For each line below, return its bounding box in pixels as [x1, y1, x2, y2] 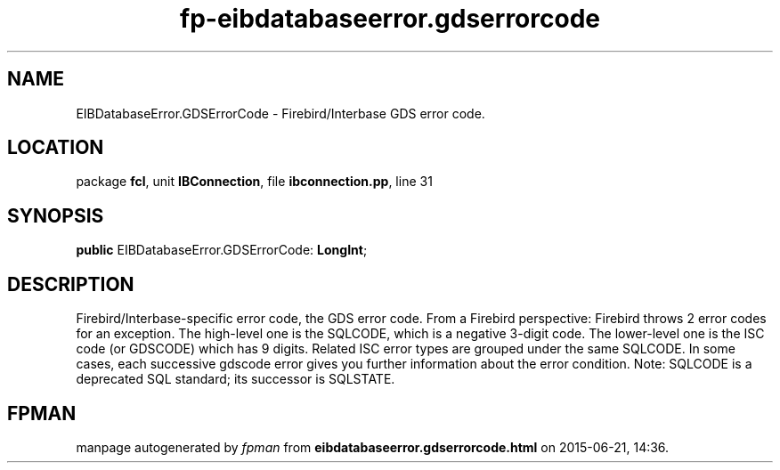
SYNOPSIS [7, 204, 104, 227]
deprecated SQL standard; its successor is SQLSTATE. [76, 371, 395, 387]
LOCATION [7, 136, 104, 159]
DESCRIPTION [7, 272, 134, 296]
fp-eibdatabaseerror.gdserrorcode [180, 4, 600, 34]
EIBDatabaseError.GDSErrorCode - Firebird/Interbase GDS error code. [76, 105, 485, 121]
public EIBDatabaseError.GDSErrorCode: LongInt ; [76, 242, 368, 258]
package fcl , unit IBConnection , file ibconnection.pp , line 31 [76, 174, 433, 190]
